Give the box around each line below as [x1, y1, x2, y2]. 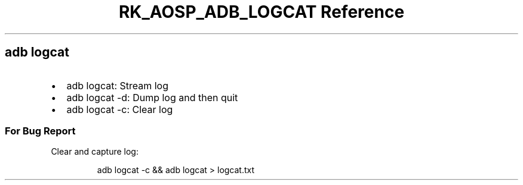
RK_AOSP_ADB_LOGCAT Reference [118, 2, 405, 22]
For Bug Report [5, 124, 76, 137]
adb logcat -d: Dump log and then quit [66, 91, 238, 104]
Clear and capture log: [51, 146, 139, 157]
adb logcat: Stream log [66, 79, 169, 92]
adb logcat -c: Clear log [66, 103, 173, 115]
